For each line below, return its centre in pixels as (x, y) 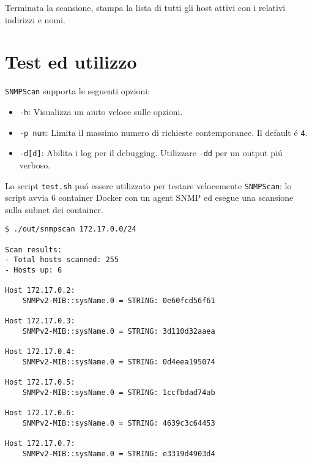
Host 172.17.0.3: (40, 321)
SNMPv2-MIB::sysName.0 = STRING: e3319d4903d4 (119, 454)
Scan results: (34, 250)
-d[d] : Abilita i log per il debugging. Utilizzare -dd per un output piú (151, 153)
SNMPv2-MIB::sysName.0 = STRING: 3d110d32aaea (119, 331)
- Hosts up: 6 (34, 270)
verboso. (35, 164)
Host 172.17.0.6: (40, 413)
